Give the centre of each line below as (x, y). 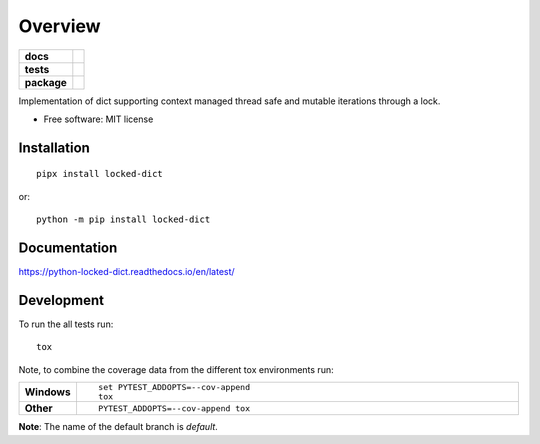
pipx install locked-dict (100, 174)
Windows (47, 392)
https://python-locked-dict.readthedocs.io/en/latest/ (126, 272)
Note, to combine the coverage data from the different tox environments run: (176, 369)
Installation (54, 147)
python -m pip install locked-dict (123, 219)
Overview (59, 26)
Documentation (68, 247)
